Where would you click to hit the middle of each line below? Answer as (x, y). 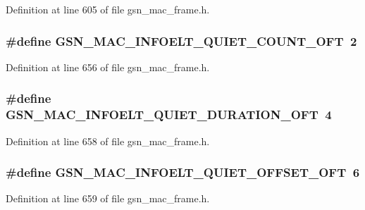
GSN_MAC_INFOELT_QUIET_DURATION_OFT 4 (169, 115)
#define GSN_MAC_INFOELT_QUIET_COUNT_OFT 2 (181, 41)
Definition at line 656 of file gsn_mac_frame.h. (108, 67)
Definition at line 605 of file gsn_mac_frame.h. (108, 9)
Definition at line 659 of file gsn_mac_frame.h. (108, 198)
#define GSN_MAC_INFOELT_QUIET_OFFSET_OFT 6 (183, 172)
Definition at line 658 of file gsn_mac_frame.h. (108, 141)
